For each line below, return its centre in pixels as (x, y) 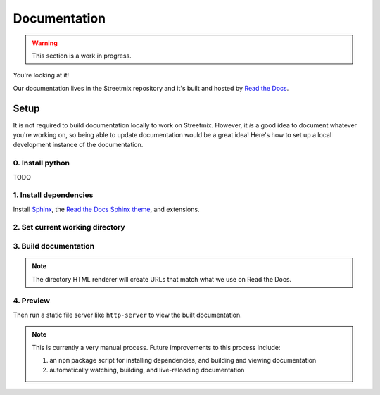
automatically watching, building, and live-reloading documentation (147, 370)
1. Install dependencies (53, 195)
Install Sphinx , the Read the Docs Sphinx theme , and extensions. (106, 209)
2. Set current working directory (69, 227)
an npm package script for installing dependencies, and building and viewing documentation (183, 360)
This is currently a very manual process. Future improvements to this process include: (156, 347)
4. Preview (32, 301)
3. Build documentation (54, 246)
